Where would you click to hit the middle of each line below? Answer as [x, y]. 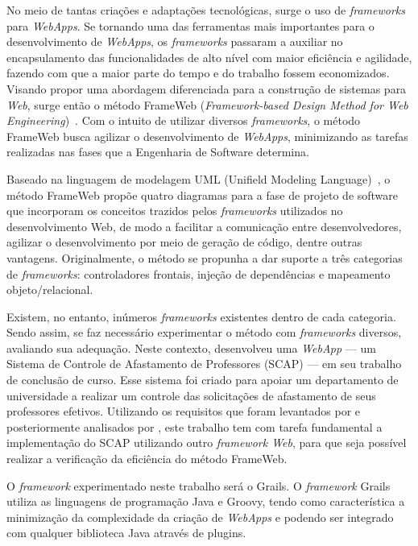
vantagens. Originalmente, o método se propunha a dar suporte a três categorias [205, 257]
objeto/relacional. [50, 290]
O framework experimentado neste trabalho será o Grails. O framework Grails [199, 485]
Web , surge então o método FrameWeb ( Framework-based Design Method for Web [207, 104]
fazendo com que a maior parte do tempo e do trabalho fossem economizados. [198, 73]
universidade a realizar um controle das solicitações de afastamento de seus [191, 395]
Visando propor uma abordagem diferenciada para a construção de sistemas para [207, 88]
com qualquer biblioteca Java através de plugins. [126, 533]
